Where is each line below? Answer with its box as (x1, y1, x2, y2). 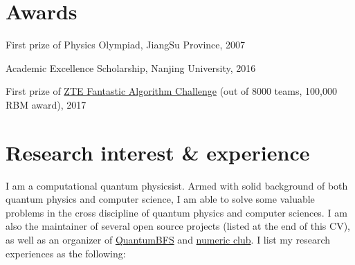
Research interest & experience (6, 138, 310, 166)
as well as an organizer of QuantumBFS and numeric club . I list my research (6, 232, 331, 246)
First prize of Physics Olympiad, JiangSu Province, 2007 (6, 37, 246, 52)
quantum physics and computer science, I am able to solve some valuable (6, 192, 315, 206)
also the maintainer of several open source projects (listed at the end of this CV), (6, 219, 350, 233)
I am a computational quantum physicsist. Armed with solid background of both (6, 178, 348, 192)
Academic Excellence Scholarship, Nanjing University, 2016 (6, 60, 256, 75)
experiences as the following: (6, 246, 126, 260)
